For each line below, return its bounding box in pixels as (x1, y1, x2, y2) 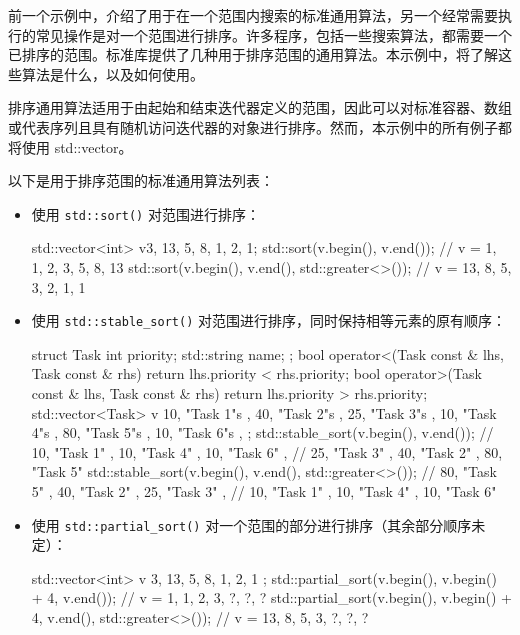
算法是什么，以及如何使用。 (21, 63, 204, 84)
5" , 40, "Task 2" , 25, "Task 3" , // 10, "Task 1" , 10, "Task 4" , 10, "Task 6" (31, 481, 497, 501)
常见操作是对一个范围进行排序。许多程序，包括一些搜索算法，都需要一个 (35, 24, 512, 45)
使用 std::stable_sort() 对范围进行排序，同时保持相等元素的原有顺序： (31, 310, 506, 331)
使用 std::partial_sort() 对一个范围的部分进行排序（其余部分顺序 (31, 514, 472, 535)
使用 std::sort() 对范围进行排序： (31, 203, 260, 224)
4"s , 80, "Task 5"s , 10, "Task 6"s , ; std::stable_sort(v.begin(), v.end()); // (31, 422, 494, 443)
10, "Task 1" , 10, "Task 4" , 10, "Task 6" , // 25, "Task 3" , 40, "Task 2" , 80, (31, 441, 503, 462)
